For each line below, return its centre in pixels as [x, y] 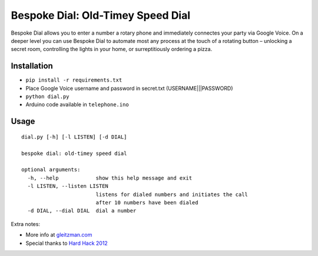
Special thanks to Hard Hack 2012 [67, 243]
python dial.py [48, 97]
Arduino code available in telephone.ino [77, 105]
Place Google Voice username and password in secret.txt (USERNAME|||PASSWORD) [129, 88]
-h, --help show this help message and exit [110, 178]
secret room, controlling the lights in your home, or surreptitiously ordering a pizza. [112, 49]
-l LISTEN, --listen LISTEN [68, 186]
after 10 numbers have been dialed [147, 202]
